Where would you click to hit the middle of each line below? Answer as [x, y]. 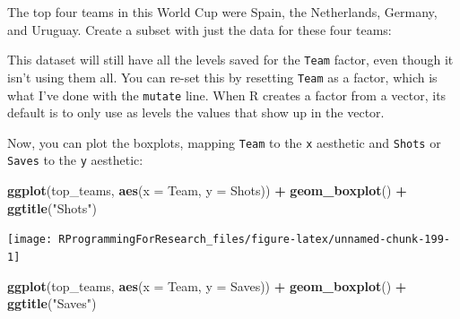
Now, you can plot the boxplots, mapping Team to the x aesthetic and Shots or [224, 142]
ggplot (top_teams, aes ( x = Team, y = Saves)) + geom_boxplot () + [207, 285]
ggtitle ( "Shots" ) [52, 207]
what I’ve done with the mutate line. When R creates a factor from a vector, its [227, 95]
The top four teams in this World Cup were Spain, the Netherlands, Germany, [222, 12]
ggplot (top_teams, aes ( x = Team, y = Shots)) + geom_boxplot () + [207, 190]
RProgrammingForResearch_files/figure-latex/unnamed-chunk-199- [254, 240]
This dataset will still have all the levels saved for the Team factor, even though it [230, 60]
